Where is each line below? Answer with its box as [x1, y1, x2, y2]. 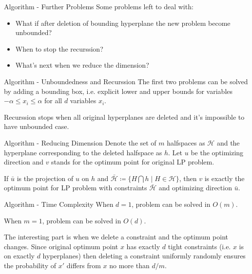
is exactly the [204, 173, 245, 183]
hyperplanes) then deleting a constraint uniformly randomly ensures [42, 251, 246, 261]
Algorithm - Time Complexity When [4, 199, 114, 209]
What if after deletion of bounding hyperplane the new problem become [15, 18, 231, 28]
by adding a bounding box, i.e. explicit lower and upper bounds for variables [4, 86, 233, 96]
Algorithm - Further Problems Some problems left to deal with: [4, 1, 194, 11]
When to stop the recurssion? [15, 43, 103, 54]
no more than [109, 260, 150, 270]
